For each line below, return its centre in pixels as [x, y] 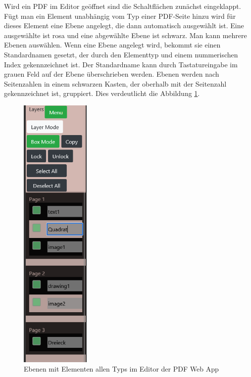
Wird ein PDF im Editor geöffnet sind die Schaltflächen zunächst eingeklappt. [123, 6]
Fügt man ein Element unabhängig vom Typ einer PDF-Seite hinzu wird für [120, 16]
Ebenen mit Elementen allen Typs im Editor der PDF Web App [121, 369]
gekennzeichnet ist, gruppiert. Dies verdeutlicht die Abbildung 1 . [102, 93]
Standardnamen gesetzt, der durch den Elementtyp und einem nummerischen [121, 54]
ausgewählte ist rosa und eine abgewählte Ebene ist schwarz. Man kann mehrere [125, 35]
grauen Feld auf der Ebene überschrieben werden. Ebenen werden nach [112, 74]
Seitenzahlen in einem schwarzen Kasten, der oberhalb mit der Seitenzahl [115, 83]
